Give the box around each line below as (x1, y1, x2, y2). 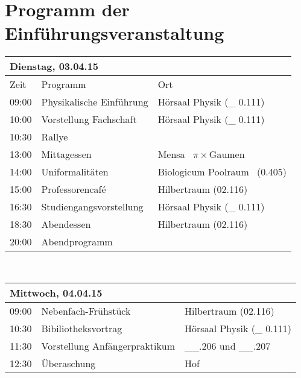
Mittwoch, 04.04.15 (10, 285, 103, 300)
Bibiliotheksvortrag (41, 321, 122, 335)
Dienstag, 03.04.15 (10, 59, 99, 74)
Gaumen (209, 147, 245, 162)
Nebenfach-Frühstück (41, 303, 131, 318)
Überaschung (41, 356, 96, 370)
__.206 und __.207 (185, 338, 271, 353)
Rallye (41, 130, 68, 144)
